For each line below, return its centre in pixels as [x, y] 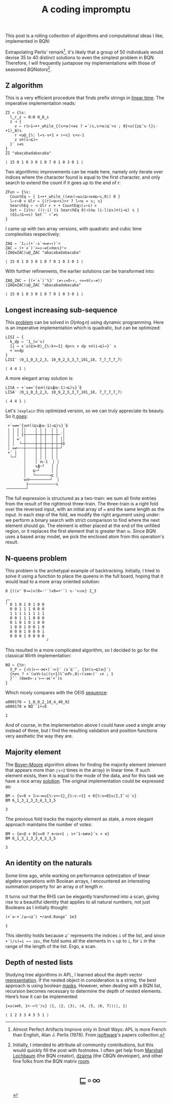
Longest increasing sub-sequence [61, 310]
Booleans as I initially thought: [37, 907]
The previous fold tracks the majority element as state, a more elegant [79, 819]
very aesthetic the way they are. [39, 736]
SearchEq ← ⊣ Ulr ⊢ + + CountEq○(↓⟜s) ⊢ [53, 206]
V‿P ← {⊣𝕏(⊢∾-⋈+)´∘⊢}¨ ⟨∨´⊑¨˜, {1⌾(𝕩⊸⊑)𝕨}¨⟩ [60, 669]
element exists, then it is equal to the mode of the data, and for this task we [84, 775]
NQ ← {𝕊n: [16, 665]
